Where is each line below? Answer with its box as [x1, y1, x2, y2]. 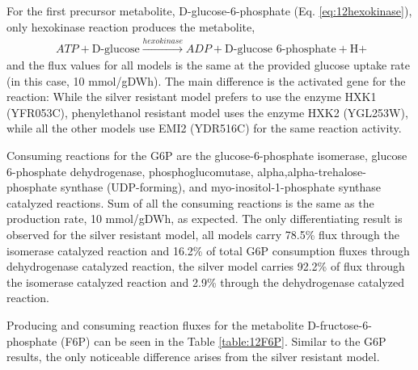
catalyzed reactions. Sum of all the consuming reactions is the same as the [6, 194, 374, 211]
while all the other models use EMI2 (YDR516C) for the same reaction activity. [6, 120, 402, 137]
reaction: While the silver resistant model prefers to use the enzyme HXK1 [6, 88, 377, 105]
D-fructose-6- [307, 316, 372, 333]
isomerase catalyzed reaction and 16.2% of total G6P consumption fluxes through [6, 242, 410, 259]
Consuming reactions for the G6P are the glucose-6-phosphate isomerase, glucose [6, 146, 407, 163]
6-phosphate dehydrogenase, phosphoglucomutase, [6, 162, 254, 179]
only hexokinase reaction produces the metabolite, [6, 18, 255, 35]
